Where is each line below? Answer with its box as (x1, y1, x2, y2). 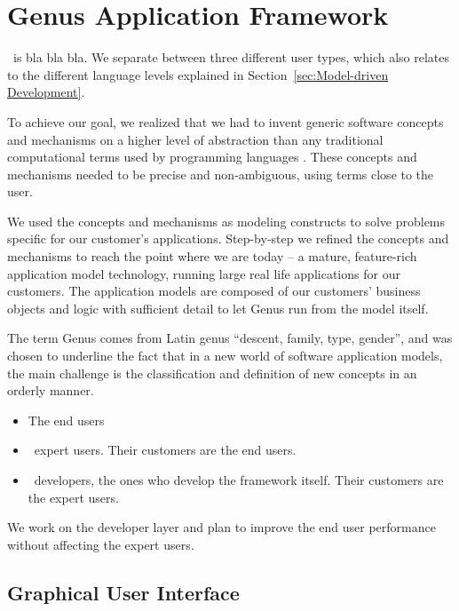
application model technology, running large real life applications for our (7, 264, 400, 282)
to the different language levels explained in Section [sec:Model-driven (7, 65, 389, 83)
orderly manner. (7, 381, 94, 400)
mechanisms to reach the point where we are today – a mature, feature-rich (7, 247, 417, 266)
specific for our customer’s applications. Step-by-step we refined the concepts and (7, 229, 449, 248)
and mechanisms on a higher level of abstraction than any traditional (7, 130, 384, 148)
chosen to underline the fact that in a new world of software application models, (7, 346, 443, 365)
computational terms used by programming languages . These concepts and (7, 147, 417, 166)
